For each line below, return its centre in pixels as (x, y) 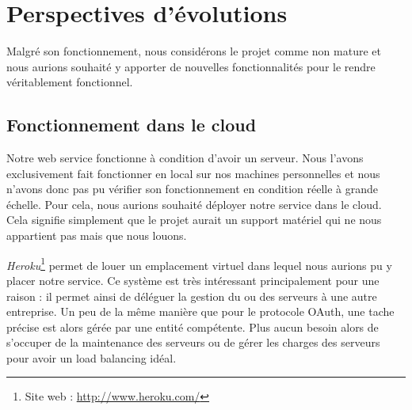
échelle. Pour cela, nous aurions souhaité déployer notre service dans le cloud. (194, 204)
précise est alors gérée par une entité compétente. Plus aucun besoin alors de (193, 326)
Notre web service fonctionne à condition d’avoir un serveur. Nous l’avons (185, 158)
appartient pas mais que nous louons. (97, 235)
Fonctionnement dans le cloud (132, 125)
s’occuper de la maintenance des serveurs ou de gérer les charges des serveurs (193, 342)
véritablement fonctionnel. (70, 82)
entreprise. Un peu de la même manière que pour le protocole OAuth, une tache (200, 311)
